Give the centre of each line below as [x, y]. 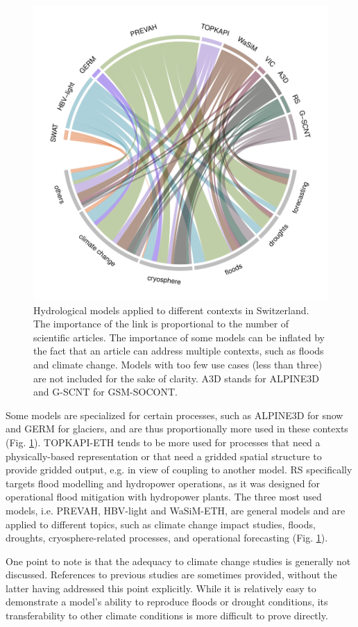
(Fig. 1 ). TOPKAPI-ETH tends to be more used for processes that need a [163, 442]
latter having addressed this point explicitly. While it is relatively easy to [161, 588]
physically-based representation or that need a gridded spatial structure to [164, 456]
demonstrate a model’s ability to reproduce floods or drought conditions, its [167, 602]
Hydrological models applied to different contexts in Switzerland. [171, 310]
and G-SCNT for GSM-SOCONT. [105, 392]
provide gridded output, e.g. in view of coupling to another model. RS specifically [179, 470]
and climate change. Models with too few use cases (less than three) [178, 364]
